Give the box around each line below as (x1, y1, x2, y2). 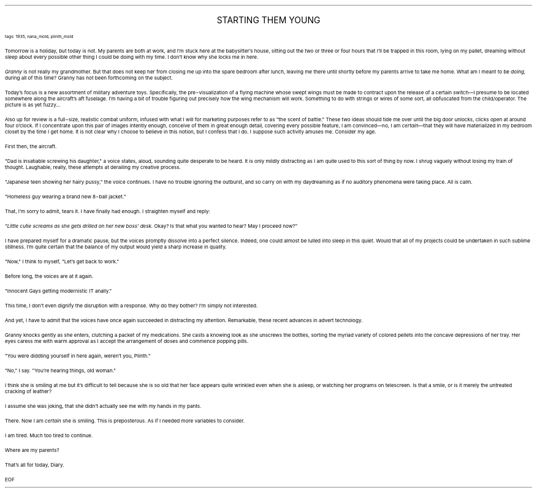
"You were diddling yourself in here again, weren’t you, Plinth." (5, 353, 151, 359)
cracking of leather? (5, 388, 52, 394)
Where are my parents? (5, 447, 59, 453)
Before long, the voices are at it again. (5, 273, 94, 279)
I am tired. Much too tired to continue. (5, 432, 93, 438)
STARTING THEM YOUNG (216, 15, 321, 25)
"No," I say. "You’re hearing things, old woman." (5, 367, 116, 374)
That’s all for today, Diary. (5, 462, 64, 468)
